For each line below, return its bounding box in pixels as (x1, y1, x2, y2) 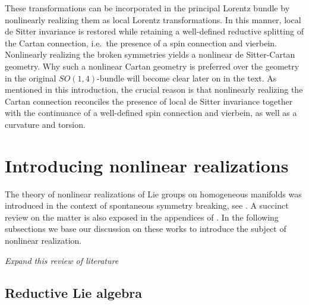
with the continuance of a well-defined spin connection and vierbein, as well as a (5, 106, 297, 119)
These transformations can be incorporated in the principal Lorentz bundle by (5, 2, 290, 14)
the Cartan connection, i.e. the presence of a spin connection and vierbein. (5, 36, 278, 49)
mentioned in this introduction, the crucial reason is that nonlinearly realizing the (5, 83, 303, 96)
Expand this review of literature (5, 254, 119, 266)
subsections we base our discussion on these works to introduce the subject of (5, 222, 286, 235)
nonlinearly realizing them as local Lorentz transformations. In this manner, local (5, 13, 301, 26)
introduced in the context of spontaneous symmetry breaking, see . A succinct (5, 199, 289, 212)
